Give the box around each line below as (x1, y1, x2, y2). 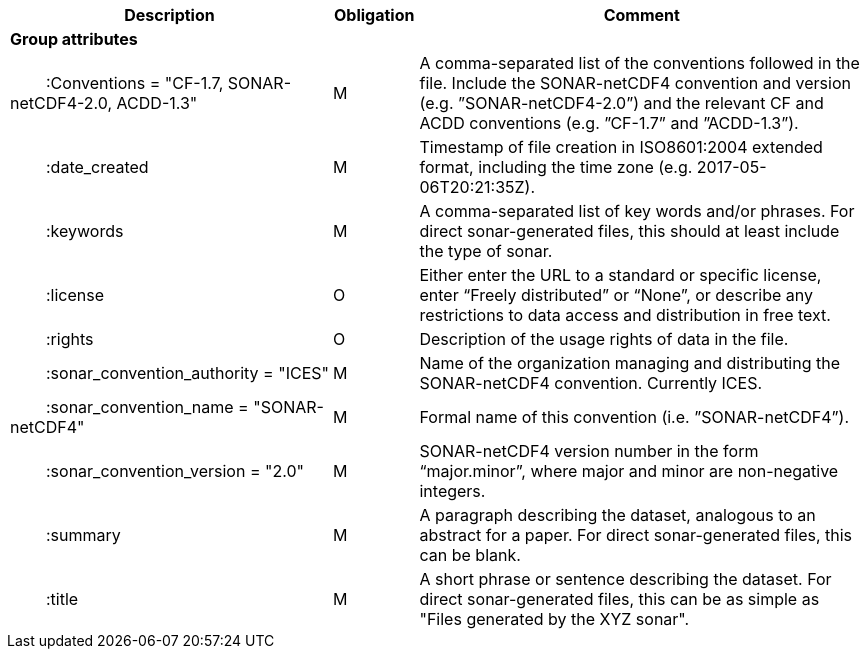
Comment (603, 5, 680, 25)
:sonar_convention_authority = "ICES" (46, 363, 329, 383)
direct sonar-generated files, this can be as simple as (419, 589, 820, 609)
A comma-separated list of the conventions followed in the (419, 53, 860, 73)
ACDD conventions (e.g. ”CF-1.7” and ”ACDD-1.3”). (419, 113, 799, 133)
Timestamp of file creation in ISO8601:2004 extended (419, 137, 823, 157)
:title (46, 589, 79, 609)
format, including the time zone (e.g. (419, 157, 693, 177)
